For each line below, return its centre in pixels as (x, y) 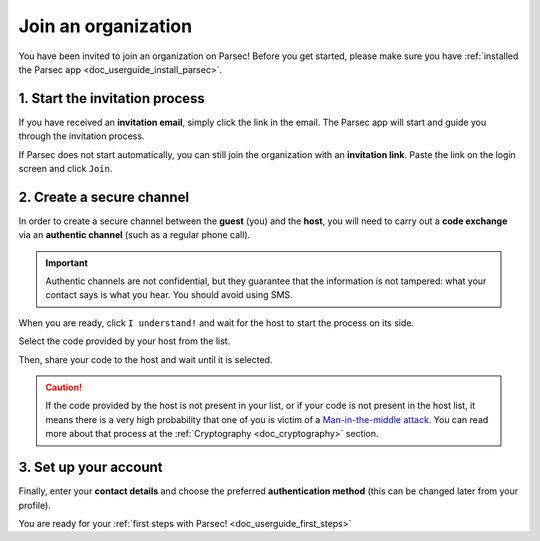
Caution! (64, 387)
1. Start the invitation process (111, 98)
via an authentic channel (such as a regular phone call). (134, 235)
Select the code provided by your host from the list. (124, 341)
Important (67, 262)
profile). (35, 505)
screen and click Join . (65, 169)
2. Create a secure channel (104, 196)
